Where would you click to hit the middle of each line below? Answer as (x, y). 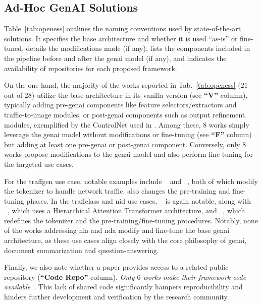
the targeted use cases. (39, 164)
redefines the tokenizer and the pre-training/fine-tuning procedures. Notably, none (131, 220)
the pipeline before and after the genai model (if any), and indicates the (115, 58)
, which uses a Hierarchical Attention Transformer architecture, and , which (126, 210)
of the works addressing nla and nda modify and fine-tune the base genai (117, 230)
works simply (229, 124)
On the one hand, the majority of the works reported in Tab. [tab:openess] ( (122, 85)
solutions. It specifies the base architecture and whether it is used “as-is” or (121, 38)
